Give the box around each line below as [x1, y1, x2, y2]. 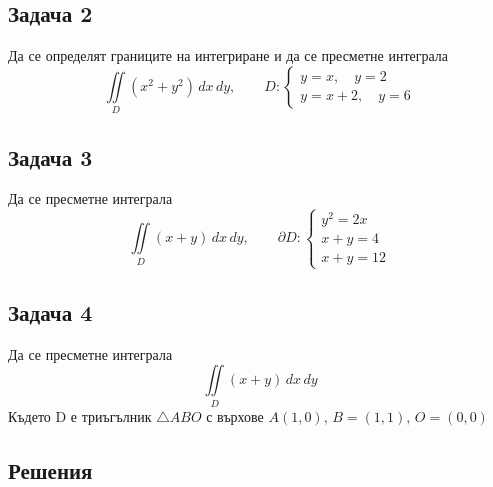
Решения [8, 454, 93, 485]
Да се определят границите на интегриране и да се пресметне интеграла [8, 45, 449, 66]
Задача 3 [8, 141, 93, 172]
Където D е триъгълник [8, 405, 152, 426]
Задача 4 [8, 297, 93, 327]
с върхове [206, 405, 264, 426]
